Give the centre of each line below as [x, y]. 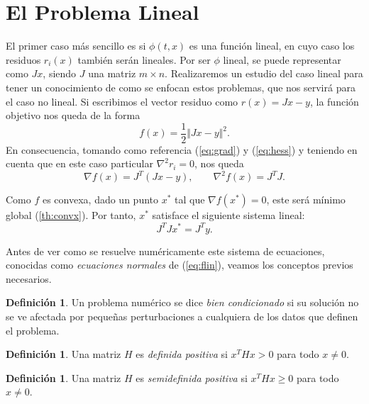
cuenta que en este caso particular [79, 163]
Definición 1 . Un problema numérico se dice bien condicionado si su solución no [182, 302]
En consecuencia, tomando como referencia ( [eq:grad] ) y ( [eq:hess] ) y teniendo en [182, 149]
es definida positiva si [182, 354]
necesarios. [29, 278]
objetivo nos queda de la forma [73, 115]
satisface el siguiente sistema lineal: [228, 215]
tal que [190, 200]
